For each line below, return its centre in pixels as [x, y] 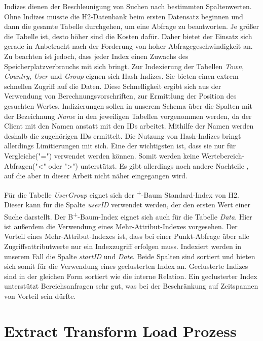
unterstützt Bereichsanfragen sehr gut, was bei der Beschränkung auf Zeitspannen [131, 286]
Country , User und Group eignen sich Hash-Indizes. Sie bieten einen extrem [121, 76]
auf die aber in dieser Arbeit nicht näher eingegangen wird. [96, 176]
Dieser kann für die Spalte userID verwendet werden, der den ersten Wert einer [127, 204]
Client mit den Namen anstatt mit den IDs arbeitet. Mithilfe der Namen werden [129, 126]
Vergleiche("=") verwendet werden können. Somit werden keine [102, 155]
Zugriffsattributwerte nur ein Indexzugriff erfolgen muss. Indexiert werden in [123, 246]
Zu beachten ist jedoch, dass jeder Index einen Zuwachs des [96, 56]
